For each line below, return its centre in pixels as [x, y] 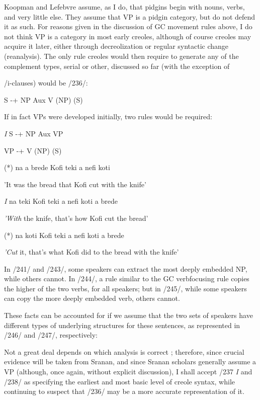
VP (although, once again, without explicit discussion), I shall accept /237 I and [128, 372]
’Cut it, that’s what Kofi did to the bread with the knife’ [92, 252]
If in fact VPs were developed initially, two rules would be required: [108, 116]
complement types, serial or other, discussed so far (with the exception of [117, 66]
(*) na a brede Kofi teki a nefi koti [57, 167]
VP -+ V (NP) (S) [33, 150]
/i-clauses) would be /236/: [46, 83]
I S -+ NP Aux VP [34, 133]
